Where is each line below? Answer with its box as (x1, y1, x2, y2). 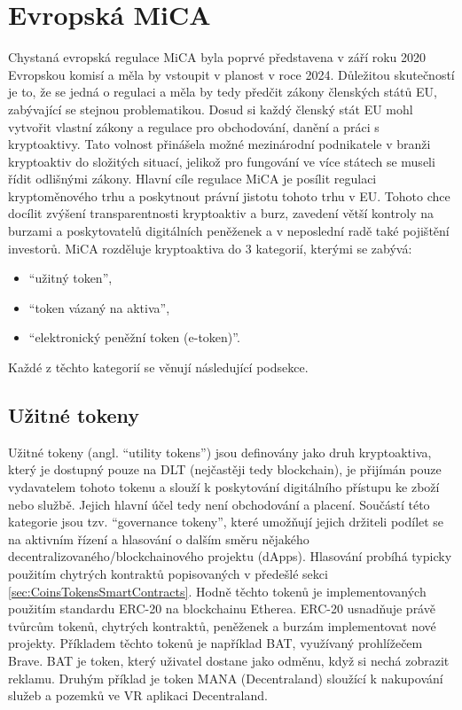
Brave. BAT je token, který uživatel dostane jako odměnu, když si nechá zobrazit (8, 651, 450, 669)
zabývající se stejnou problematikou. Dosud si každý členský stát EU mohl (8, 99, 413, 118)
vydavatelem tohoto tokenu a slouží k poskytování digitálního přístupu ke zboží (8, 478, 440, 496)
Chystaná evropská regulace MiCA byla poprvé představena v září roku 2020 (8, 48, 427, 66)
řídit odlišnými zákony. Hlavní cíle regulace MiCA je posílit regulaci (8, 169, 377, 188)
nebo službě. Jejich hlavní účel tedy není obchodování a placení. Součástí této (8, 495, 430, 513)
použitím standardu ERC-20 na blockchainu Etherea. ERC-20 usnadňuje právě (8, 599, 435, 618)
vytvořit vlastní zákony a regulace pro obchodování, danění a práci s (8, 117, 380, 136)
